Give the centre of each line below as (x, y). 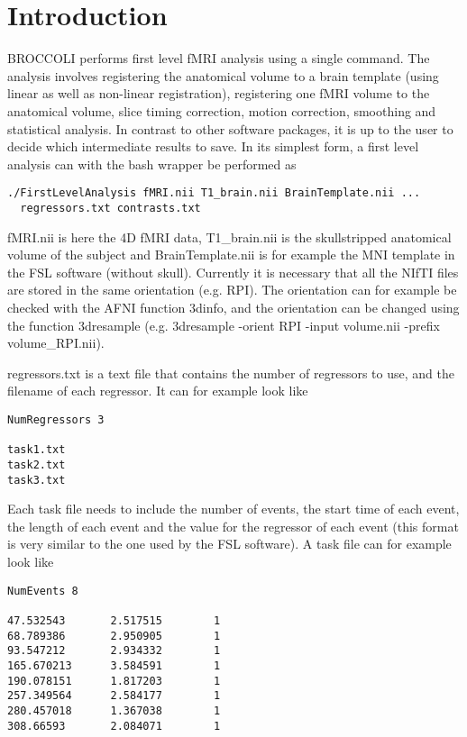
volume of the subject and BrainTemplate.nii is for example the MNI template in (231, 255)
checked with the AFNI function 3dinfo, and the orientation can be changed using (233, 307)
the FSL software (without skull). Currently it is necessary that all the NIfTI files (233, 272)
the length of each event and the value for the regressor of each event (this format (233, 526)
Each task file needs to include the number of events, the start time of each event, (233, 509)
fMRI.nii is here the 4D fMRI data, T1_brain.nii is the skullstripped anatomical (229, 237)
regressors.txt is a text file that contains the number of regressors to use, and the (231, 373)
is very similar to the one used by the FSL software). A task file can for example (229, 544)
